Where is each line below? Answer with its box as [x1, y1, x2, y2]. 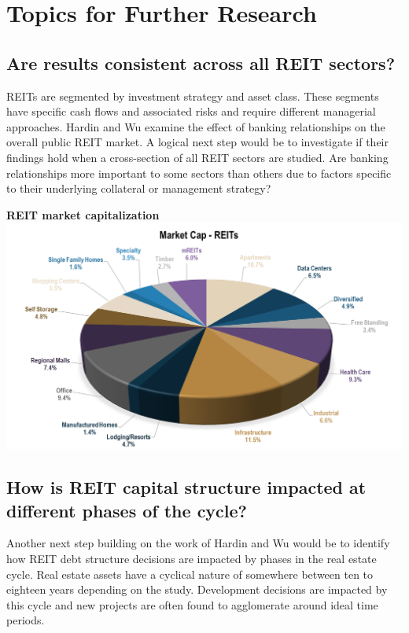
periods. [6, 612, 45, 628]
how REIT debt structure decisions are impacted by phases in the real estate [6, 550, 377, 567]
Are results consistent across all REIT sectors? [6, 50, 396, 75]
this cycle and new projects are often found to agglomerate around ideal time [6, 596, 378, 613]
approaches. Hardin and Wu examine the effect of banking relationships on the [6, 118, 385, 134]
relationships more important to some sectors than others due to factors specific [6, 164, 392, 181]
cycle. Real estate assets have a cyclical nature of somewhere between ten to [6, 565, 374, 582]
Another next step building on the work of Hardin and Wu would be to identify [6, 535, 390, 551]
